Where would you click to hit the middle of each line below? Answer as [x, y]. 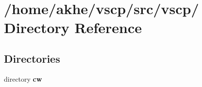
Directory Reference [73, 27]
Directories [32, 58]
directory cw [23, 78]
